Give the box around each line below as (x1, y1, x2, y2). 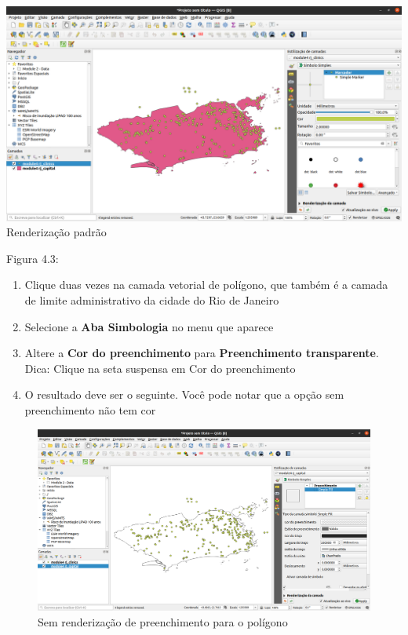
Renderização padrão (6, 224, 107, 240)
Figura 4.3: (6, 250, 59, 266)
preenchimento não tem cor (24, 402, 156, 418)
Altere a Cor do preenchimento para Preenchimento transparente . (24, 345, 379, 361)
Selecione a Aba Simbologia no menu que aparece (24, 318, 274, 334)
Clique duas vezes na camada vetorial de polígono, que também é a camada (24, 276, 388, 293)
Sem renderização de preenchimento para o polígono (38, 613, 288, 630)
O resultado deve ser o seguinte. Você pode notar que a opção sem (24, 386, 344, 403)
